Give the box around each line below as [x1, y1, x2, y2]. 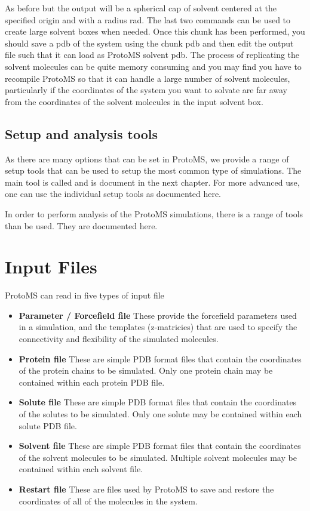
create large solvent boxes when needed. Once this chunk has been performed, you [5, 25, 305, 38]
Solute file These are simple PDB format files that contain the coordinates [19, 396, 297, 408]
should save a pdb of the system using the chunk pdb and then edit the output [5, 36, 294, 49]
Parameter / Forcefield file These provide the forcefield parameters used [19, 309, 297, 321]
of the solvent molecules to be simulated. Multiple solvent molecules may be [19, 451, 297, 463]
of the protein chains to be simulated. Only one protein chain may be [19, 364, 273, 377]
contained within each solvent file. [19, 463, 143, 475]
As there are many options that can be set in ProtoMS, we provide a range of [5, 152, 289, 165]
